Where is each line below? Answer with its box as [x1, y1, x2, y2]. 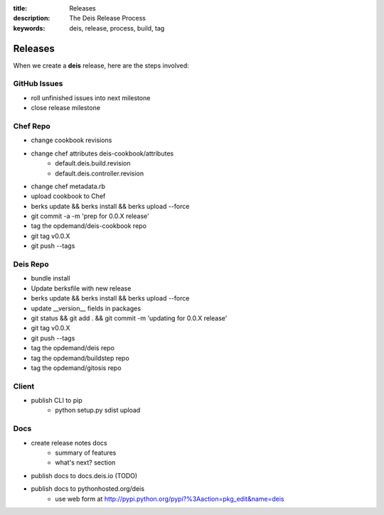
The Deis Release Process [69, 14, 146, 23]
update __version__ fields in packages [31, 304, 142, 313]
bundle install [31, 274, 70, 283]
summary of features [55, 448, 117, 457]
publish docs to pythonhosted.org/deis [31, 484, 145, 493]
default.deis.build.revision [55, 159, 131, 168]
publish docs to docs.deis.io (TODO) [31, 471, 138, 479]
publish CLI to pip [31, 396, 82, 405]
